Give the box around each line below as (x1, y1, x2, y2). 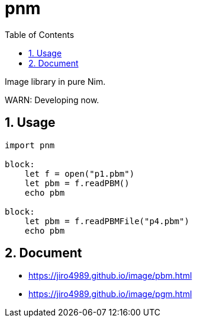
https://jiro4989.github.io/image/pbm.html (28, 270, 192, 281)
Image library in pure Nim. (5, 76, 106, 87)
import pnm (5, 140, 55, 150)
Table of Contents (5, 29, 75, 40)
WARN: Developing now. (5, 94, 99, 105)
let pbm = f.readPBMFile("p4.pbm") (24, 216, 189, 226)
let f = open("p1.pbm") (24, 168, 135, 178)
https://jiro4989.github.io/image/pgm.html (28, 289, 192, 299)
